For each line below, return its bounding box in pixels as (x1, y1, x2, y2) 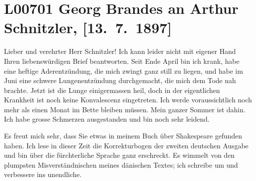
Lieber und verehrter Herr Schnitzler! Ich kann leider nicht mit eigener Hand (4, 46, 236, 56)
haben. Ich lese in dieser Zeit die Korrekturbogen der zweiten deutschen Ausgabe (4, 140, 249, 150)
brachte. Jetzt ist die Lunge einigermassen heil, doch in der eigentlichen (4, 85, 220, 95)
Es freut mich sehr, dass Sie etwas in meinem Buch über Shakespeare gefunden (4, 131, 242, 141)
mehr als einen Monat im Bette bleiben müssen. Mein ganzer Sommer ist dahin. (4, 104, 246, 114)
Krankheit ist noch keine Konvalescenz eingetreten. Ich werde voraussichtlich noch (4, 94, 252, 105)
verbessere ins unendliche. (4, 169, 82, 180)
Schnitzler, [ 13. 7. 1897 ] (4, 17, 172, 38)
